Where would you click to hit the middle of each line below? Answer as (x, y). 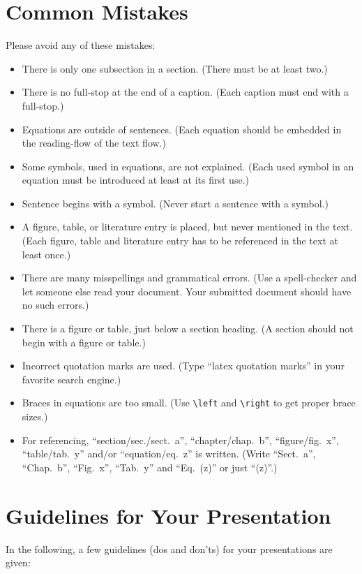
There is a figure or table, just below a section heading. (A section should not (188, 329)
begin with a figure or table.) (84, 342)
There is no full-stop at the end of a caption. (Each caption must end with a (185, 92)
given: (18, 562)
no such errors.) (55, 305)
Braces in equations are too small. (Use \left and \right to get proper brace (189, 403)
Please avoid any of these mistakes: (81, 45)
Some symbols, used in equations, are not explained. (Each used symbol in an (188, 166)
